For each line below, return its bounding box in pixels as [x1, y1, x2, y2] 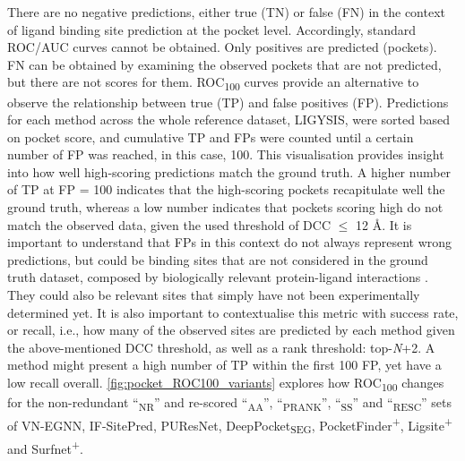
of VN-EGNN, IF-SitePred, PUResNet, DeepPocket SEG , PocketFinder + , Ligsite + [7, 414, 453, 437]
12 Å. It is [355, 215, 412, 234]
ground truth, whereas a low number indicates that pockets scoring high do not [7, 198, 443, 217]
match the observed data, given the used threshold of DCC [7, 215, 331, 234]
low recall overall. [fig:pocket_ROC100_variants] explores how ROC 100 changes [7, 373, 444, 394]
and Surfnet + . [7, 437, 84, 457]
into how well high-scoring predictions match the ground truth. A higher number [7, 162, 452, 181]
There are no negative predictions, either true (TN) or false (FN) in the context [7, 3, 446, 21]
